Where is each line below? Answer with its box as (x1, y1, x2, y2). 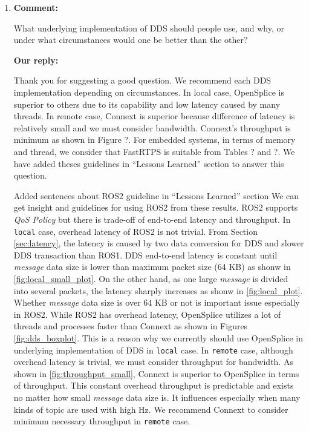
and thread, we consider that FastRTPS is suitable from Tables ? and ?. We (13, 145, 295, 157)
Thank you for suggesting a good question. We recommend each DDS (13, 74, 272, 87)
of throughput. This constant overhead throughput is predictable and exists (13, 379, 294, 392)
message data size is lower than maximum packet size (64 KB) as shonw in (13, 260, 291, 273)
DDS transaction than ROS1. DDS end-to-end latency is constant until (13, 248, 278, 261)
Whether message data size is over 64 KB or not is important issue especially (13, 296, 300, 309)
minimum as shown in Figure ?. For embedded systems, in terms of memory (13, 133, 296, 146)
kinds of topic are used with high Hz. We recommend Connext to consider (13, 403, 288, 415)
